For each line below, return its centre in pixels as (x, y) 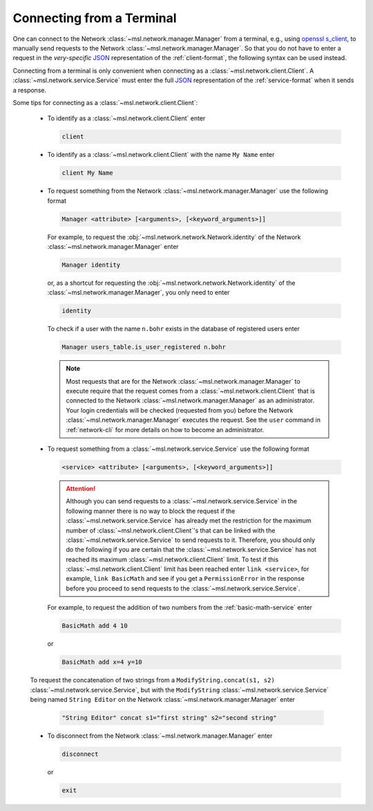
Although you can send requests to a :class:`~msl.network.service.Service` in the (181, 501)
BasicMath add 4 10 (95, 626)
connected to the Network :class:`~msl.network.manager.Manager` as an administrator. (190, 400)
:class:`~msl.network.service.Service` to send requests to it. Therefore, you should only (191, 540)
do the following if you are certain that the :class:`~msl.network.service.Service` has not (191, 550)
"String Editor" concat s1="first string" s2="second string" (169, 718)
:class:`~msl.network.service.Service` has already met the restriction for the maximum (189, 521)
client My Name (87, 173)
